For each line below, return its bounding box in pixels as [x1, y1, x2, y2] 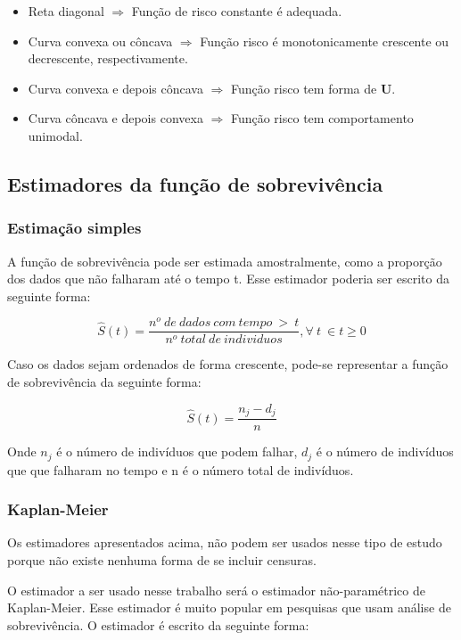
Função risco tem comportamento [230, 109, 414, 127]
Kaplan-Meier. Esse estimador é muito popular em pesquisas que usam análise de [7, 598, 451, 617]
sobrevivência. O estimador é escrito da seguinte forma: [7, 615, 309, 634]
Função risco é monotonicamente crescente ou [200, 31, 449, 50]
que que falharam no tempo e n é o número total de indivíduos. [7, 460, 354, 479]
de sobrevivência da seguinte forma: [7, 373, 202, 391]
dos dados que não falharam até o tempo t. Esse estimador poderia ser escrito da [7, 269, 449, 288]
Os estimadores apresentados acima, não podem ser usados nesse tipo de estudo [7, 533, 442, 552]
